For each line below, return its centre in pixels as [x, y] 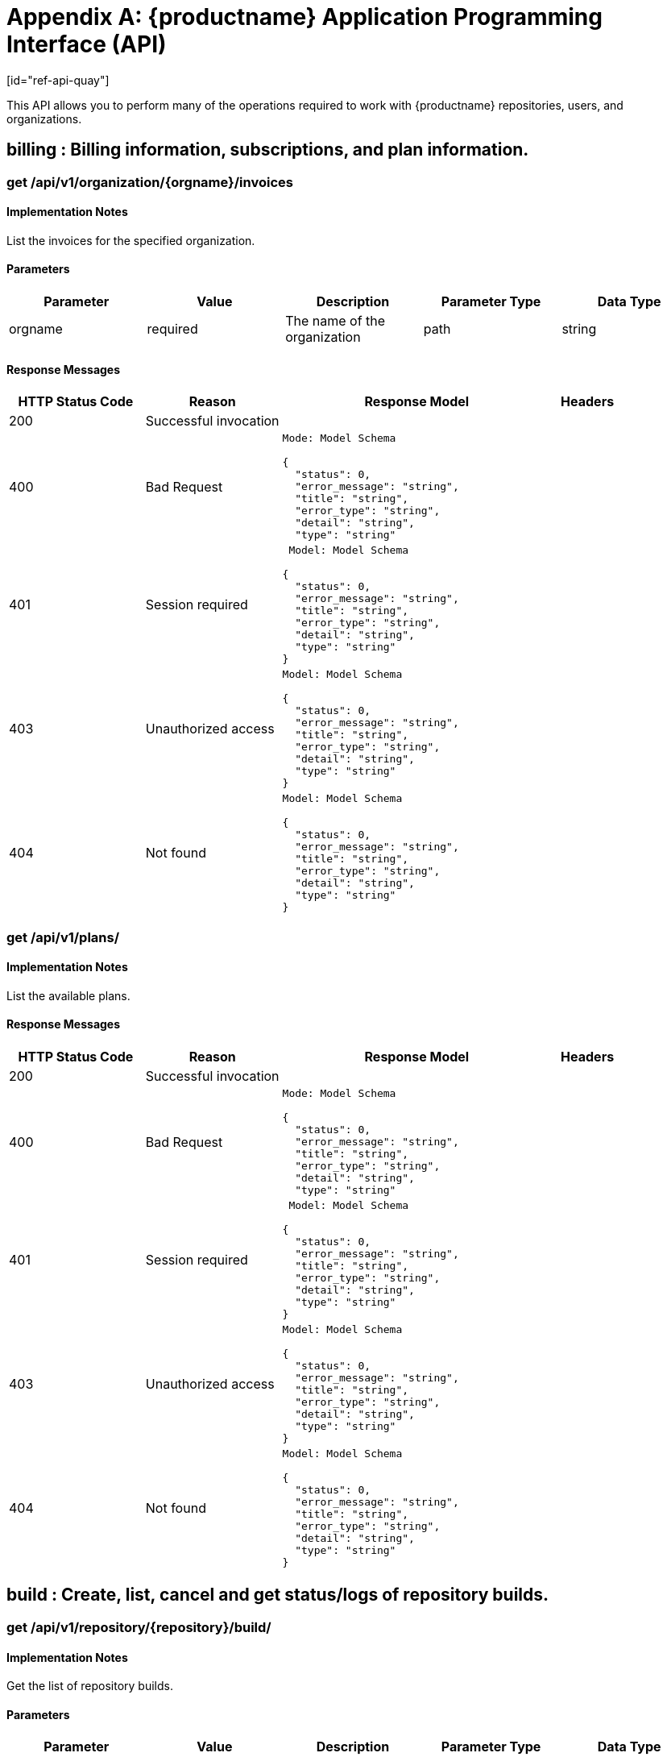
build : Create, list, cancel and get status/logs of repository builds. [278, 1595]
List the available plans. [68, 995]
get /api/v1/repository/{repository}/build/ [139, 1627]
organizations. [44, 118]
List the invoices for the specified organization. [131, 240]
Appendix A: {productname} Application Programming [304, 17]
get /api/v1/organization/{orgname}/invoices [150, 182]
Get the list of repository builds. [90, 1686]
